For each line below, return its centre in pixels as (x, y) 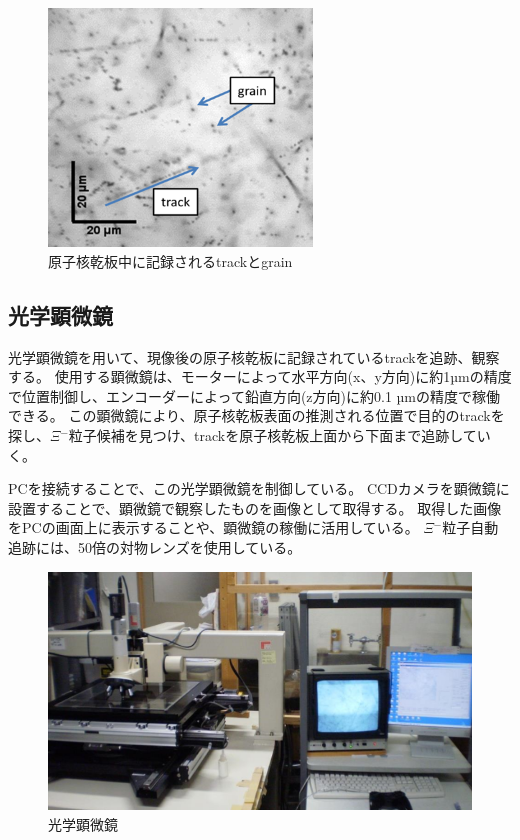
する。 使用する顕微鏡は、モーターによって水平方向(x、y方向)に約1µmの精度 (260, 376)
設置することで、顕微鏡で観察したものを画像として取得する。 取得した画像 (255, 507)
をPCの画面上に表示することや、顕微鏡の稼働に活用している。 (213, 527)
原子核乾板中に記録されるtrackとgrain (170, 260)
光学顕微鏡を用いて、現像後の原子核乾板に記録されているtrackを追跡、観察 (254, 356)
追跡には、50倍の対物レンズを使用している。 (155, 546)
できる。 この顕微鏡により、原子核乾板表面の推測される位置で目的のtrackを (256, 415)
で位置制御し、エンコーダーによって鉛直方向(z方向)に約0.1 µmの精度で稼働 (254, 395)
